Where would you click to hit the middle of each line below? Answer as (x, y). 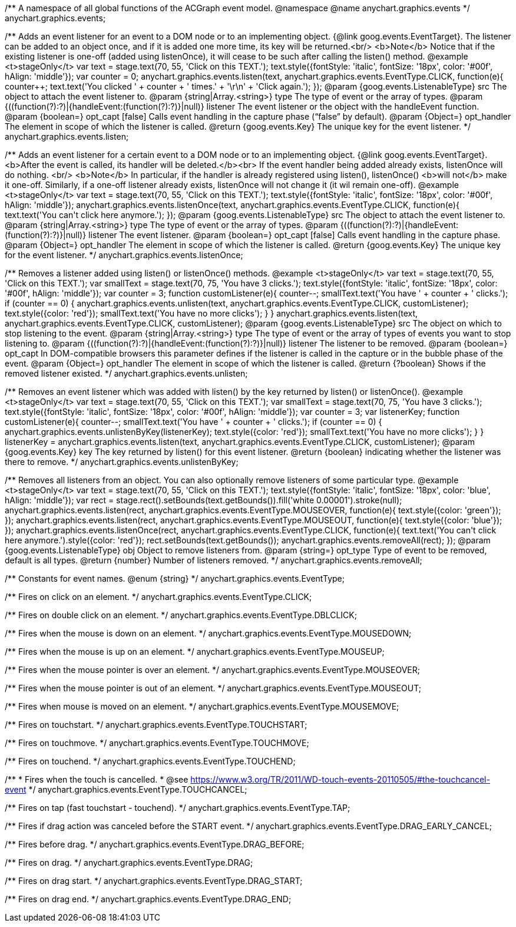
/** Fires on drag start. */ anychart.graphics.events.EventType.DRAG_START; (154, 881)
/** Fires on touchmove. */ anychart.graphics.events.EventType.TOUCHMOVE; (157, 743)
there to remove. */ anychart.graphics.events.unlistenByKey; (122, 462)
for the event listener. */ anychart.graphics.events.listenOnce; (124, 255)
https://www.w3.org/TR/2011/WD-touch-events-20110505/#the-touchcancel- (340, 779)
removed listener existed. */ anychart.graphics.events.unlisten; (126, 373)
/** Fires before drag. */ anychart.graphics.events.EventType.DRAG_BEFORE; (155, 844)
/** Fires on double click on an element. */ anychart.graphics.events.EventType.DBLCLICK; (181, 615)
